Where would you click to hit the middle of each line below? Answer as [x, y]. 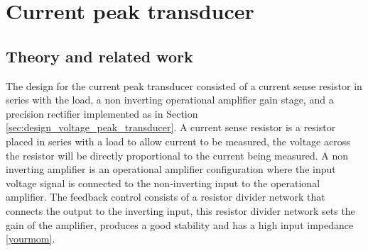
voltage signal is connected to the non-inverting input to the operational [163, 183]
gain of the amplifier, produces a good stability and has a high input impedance [180, 224]
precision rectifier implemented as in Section [102, 113]
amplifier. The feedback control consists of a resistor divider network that [166, 197]
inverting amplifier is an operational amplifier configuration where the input [171, 169]
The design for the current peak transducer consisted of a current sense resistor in [184, 85]
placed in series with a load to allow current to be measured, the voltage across [178, 141]
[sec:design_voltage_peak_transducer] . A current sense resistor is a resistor [171, 127]
